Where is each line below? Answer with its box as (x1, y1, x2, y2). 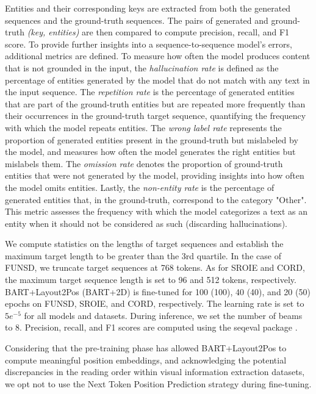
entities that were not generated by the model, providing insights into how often (5, 169, 304, 182)
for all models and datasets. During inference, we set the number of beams (24, 309, 303, 321)
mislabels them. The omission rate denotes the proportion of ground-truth (5, 157, 283, 170)
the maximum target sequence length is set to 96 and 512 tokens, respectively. (5, 273, 296, 286)
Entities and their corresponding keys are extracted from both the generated (5, 2, 291, 14)
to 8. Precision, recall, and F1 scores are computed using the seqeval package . (5, 321, 298, 334)
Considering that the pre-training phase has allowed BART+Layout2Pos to (5, 342, 287, 354)
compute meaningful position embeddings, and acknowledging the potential (5, 353, 287, 366)
